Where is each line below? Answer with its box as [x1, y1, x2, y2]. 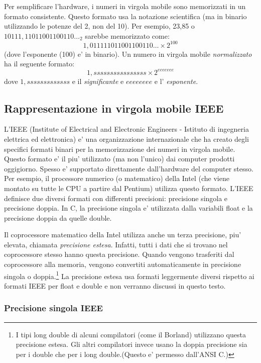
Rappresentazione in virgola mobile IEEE [4, 100, 224, 116]
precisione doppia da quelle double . [4, 212, 112, 223]
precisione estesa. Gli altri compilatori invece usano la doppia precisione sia [16, 339, 247, 349]
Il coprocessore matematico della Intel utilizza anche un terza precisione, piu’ [4, 229, 241, 240]
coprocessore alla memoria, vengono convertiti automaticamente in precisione [4, 259, 241, 269]
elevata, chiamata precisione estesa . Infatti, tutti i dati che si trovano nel [4, 239, 228, 249]
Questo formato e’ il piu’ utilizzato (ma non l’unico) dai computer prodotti [4, 153, 235, 164]
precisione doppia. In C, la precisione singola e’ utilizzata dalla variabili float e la [4, 203, 253, 213]
